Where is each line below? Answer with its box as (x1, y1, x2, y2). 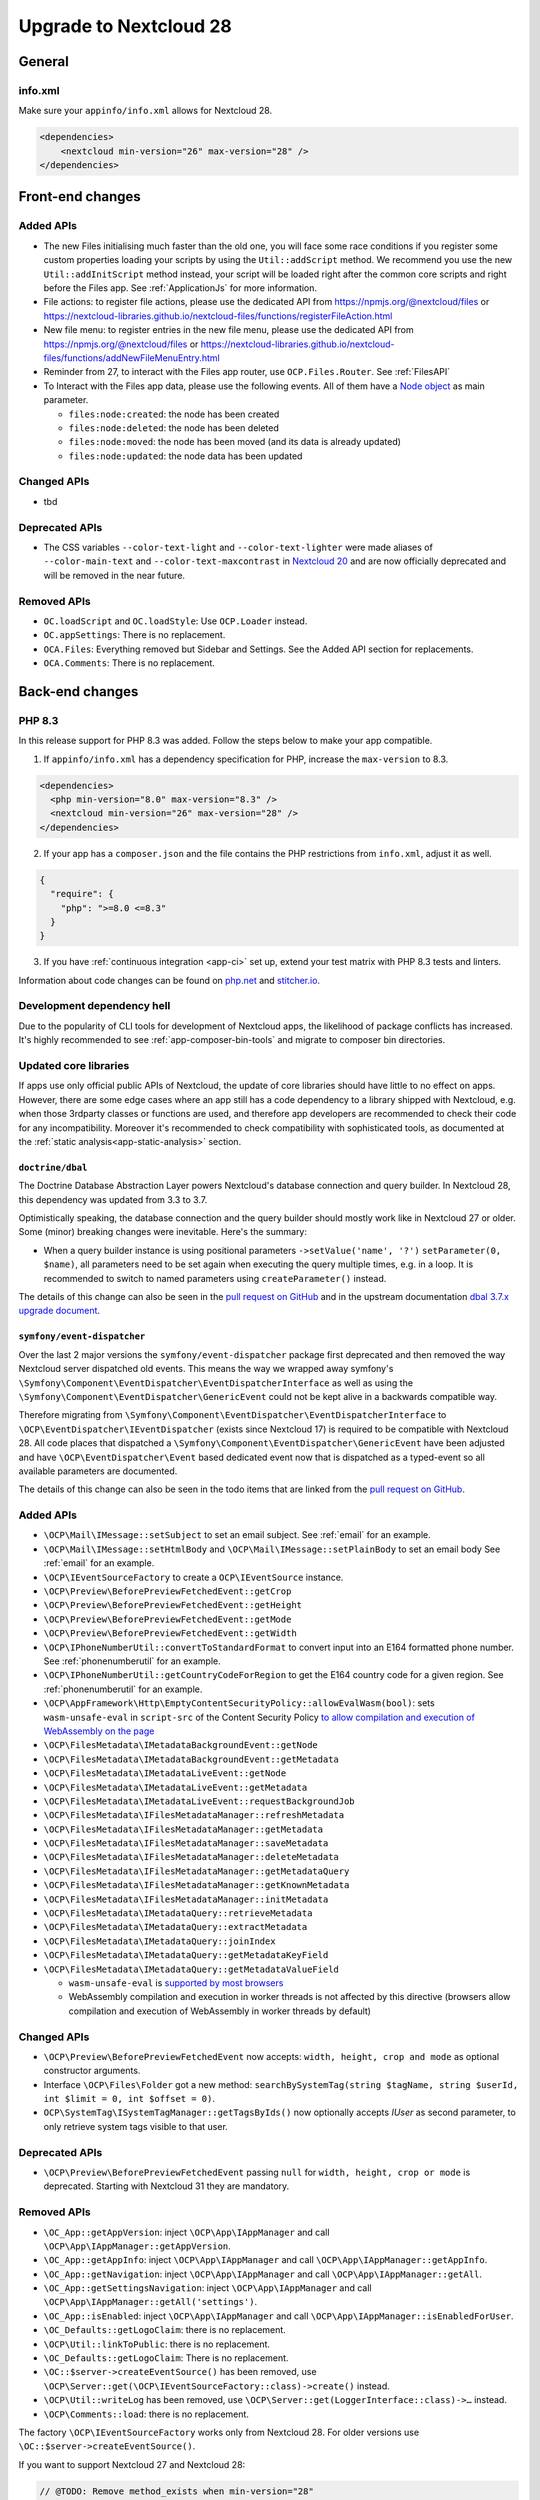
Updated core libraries (18, 1058, 130, 1072)
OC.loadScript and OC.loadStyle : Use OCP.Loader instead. (43, 615, 308, 627)
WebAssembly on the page (43, 1725, 155, 1737)
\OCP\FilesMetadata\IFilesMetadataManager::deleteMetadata (43, 1851, 340, 1863)
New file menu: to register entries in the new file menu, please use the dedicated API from (43, 324, 414, 336)
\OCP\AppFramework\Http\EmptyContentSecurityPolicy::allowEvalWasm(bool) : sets (43, 1697, 435, 1709)
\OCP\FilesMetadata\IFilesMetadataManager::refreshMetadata (43, 1810, 345, 1821)
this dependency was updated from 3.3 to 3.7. (18, 1193, 208, 1205)
